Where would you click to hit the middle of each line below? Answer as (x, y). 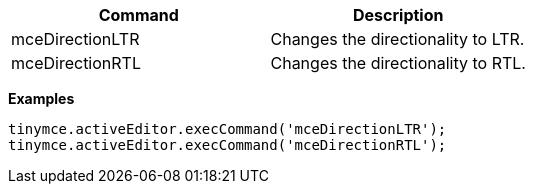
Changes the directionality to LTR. (397, 39)
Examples (41, 98)
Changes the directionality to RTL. (398, 63)
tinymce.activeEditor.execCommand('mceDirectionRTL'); (227, 145)
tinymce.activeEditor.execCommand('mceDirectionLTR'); (227, 129)
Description (398, 15)
